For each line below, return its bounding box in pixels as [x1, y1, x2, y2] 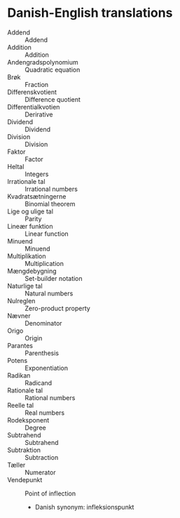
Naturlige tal [7, 281, 43, 290]
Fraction [25, 80, 49, 88]
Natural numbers [25, 289, 74, 298]
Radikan [7, 371, 31, 380]
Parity [25, 214, 42, 223]
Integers [25, 170, 49, 178]
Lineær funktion [7, 222, 53, 230]
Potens [7, 356, 28, 364]
